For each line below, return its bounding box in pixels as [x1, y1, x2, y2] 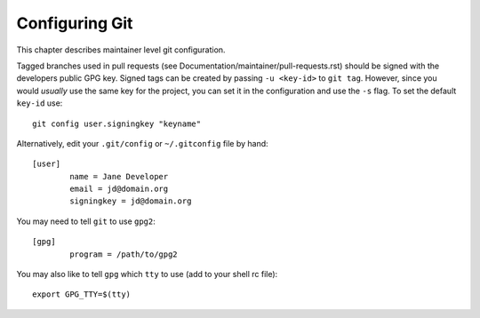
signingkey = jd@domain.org [69, 196, 192, 206]
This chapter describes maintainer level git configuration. [16, 44, 226, 55]
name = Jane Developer [69, 171, 169, 181]
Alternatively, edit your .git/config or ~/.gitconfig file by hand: [16, 138, 268, 148]
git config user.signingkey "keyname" [32, 118, 202, 129]
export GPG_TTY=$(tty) [32, 290, 132, 299]
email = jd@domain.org [69, 184, 169, 195]
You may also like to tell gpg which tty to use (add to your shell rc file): [16, 269, 278, 280]
